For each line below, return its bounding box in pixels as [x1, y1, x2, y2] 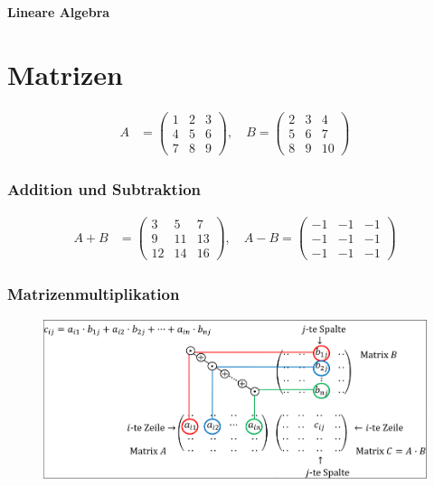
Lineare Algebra [7, 3, 110, 21]
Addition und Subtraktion [7, 177, 201, 200]
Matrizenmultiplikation [7, 283, 180, 305]
